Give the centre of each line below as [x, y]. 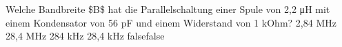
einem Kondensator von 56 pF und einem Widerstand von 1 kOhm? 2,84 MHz [171, 22]
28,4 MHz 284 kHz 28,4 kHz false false [85, 36]
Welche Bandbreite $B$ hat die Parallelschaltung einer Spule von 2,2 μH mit [168, 9]
